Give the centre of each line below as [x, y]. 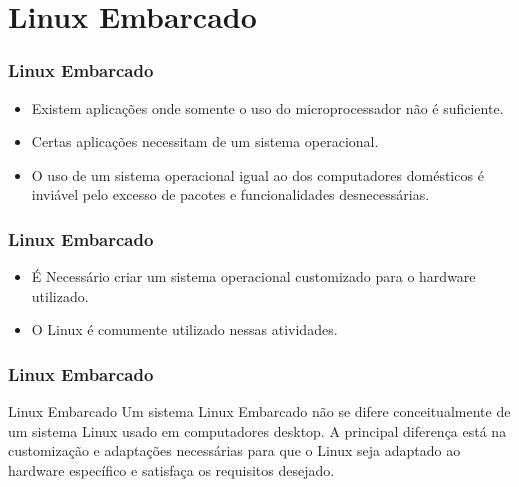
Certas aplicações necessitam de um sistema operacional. [205, 141]
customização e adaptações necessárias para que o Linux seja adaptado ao [234, 450]
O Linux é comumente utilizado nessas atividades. [184, 329]
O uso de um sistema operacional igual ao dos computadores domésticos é [257, 174]
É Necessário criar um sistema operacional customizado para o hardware [253, 276]
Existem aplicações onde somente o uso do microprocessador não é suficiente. [267, 107]
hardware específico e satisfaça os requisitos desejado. [171, 469]
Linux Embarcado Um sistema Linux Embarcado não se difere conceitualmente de [259, 411]
